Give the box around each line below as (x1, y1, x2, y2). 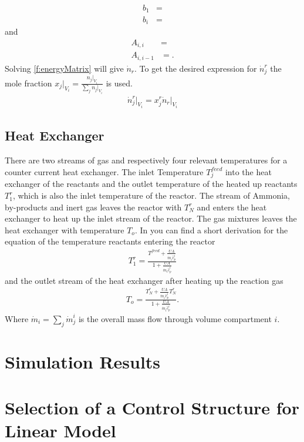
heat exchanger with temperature (5, 223, 124, 236)
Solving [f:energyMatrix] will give (5, 62, 124, 74)
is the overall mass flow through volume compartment (78, 312, 272, 324)
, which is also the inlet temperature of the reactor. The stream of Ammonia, (12, 189, 290, 202)
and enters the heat (197, 200, 267, 213)
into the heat (225, 165, 272, 178)
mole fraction (5, 76, 52, 89)
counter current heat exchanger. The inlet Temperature (5, 165, 204, 178)
